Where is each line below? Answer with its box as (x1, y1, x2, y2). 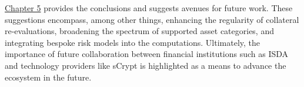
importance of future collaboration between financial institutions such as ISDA (5, 48, 289, 60)
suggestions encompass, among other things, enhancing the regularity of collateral (5, 13, 299, 25)
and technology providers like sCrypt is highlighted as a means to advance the (5, 59, 286, 71)
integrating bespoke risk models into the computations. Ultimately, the (5, 36, 260, 48)
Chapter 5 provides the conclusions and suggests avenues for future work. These (5, 2, 293, 14)
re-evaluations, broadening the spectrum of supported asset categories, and (5, 25, 274, 37)
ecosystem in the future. (5, 71, 92, 83)
